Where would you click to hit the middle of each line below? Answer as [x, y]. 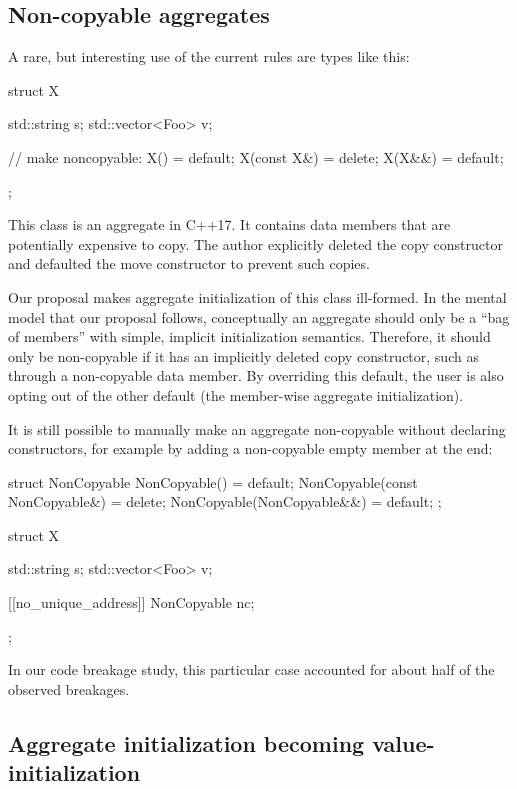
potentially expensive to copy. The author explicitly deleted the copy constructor [255, 243]
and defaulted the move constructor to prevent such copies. [189, 263]
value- [403, 742]
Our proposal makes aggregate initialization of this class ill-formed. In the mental [257, 296]
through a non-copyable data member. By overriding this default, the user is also [256, 375]
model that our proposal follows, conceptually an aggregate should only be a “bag [259, 316]
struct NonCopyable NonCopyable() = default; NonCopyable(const [213, 481]
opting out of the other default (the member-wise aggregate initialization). [236, 394]
